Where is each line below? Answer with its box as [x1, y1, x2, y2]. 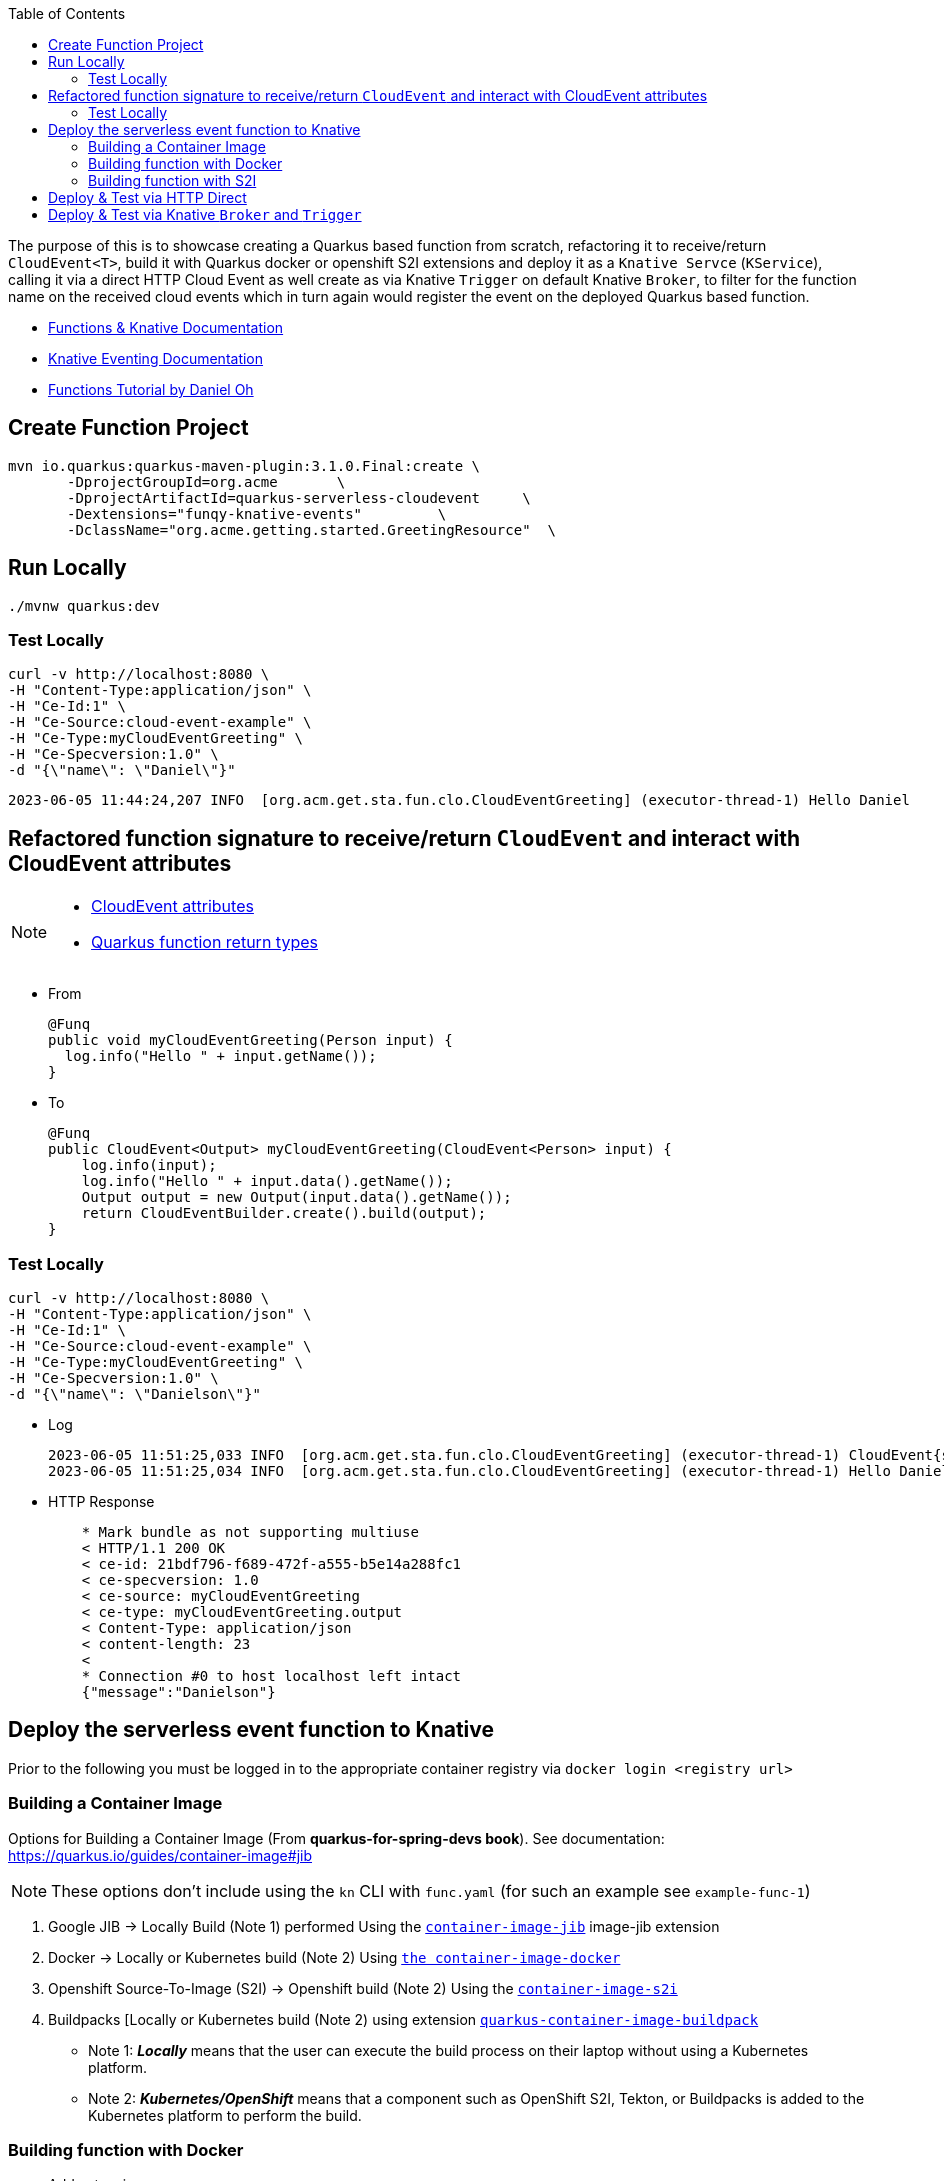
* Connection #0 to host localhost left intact [81, 1668, 462, 1685]
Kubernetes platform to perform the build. [88, 2106, 362, 2124]
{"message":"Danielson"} [81, 1684, 276, 1701]
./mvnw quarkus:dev [8, 597, 160, 614]
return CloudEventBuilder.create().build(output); [81, 1205, 487, 1222]
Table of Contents [8, 5, 126, 22]
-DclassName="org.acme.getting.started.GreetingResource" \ [67, 521, 556, 538]
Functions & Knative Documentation [48, 319, 284, 336]
